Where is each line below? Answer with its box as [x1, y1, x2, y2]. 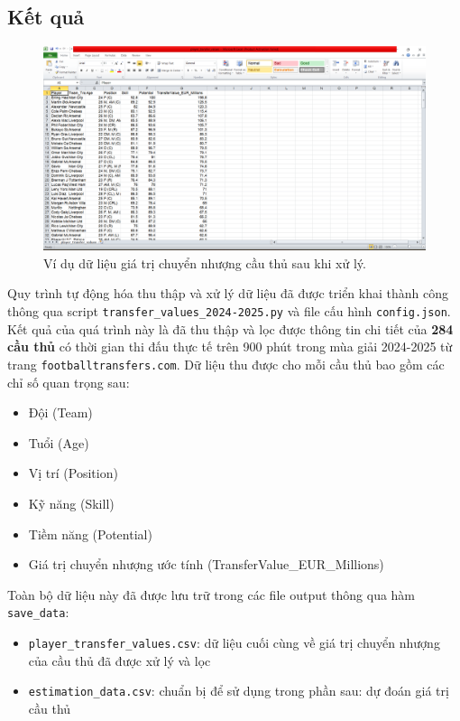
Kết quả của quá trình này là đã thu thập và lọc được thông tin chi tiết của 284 [7, 319, 454, 338]
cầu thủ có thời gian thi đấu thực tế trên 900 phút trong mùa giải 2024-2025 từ [7, 337, 453, 356]
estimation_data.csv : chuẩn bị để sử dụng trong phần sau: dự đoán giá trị [28, 681, 449, 700]
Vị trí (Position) [28, 463, 118, 482]
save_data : [7, 603, 69, 622]
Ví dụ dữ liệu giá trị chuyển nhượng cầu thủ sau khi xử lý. [43, 253, 366, 272]
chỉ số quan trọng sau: [7, 372, 130, 391]
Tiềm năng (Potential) [28, 524, 152, 543]
